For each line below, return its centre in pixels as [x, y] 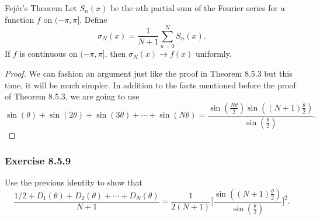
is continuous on [48, 54]
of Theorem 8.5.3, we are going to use [72, 96]
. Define [93, 19]
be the [121, 8]
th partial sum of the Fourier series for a [213, 8]
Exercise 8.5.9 [38, 161]
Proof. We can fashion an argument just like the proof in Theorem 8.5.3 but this [149, 73]
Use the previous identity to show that [74, 182]
